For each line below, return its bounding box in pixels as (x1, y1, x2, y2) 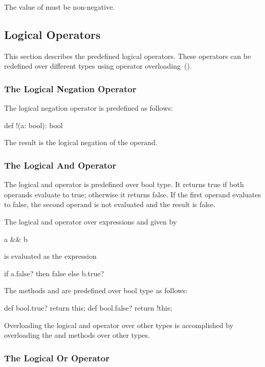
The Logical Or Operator (4, 351, 110, 364)
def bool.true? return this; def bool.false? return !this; (4, 302, 172, 313)
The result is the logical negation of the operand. (4, 137, 158, 148)
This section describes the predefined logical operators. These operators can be (4, 50, 251, 61)
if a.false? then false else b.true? (4, 268, 104, 278)
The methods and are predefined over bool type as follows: (4, 285, 188, 296)
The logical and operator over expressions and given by (4, 216, 177, 227)
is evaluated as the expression (4, 251, 97, 261)
